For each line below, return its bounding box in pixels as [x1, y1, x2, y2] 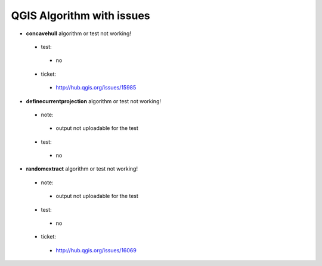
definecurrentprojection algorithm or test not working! [26, 97, 161, 104]
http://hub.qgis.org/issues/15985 [55, 84, 137, 91]
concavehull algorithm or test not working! [26, 30, 131, 37]
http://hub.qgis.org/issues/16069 [55, 246, 137, 253]
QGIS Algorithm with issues [11, 9, 150, 22]
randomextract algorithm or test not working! [26, 165, 138, 172]
